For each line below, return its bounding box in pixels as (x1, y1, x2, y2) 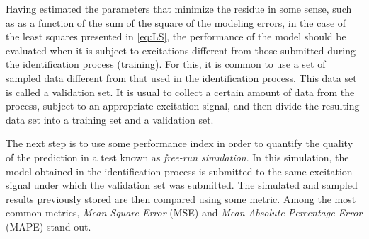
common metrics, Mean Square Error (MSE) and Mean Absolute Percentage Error (6, 205, 363, 220)
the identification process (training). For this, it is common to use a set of (6, 57, 326, 71)
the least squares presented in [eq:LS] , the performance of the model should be (6, 29, 346, 44)
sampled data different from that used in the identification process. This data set (6, 70, 357, 85)
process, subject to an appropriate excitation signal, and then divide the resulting (6, 98, 360, 113)
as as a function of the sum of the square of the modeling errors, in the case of (6, 15, 346, 30)
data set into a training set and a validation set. (6, 112, 214, 127)
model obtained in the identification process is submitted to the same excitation (6, 163, 353, 178)
